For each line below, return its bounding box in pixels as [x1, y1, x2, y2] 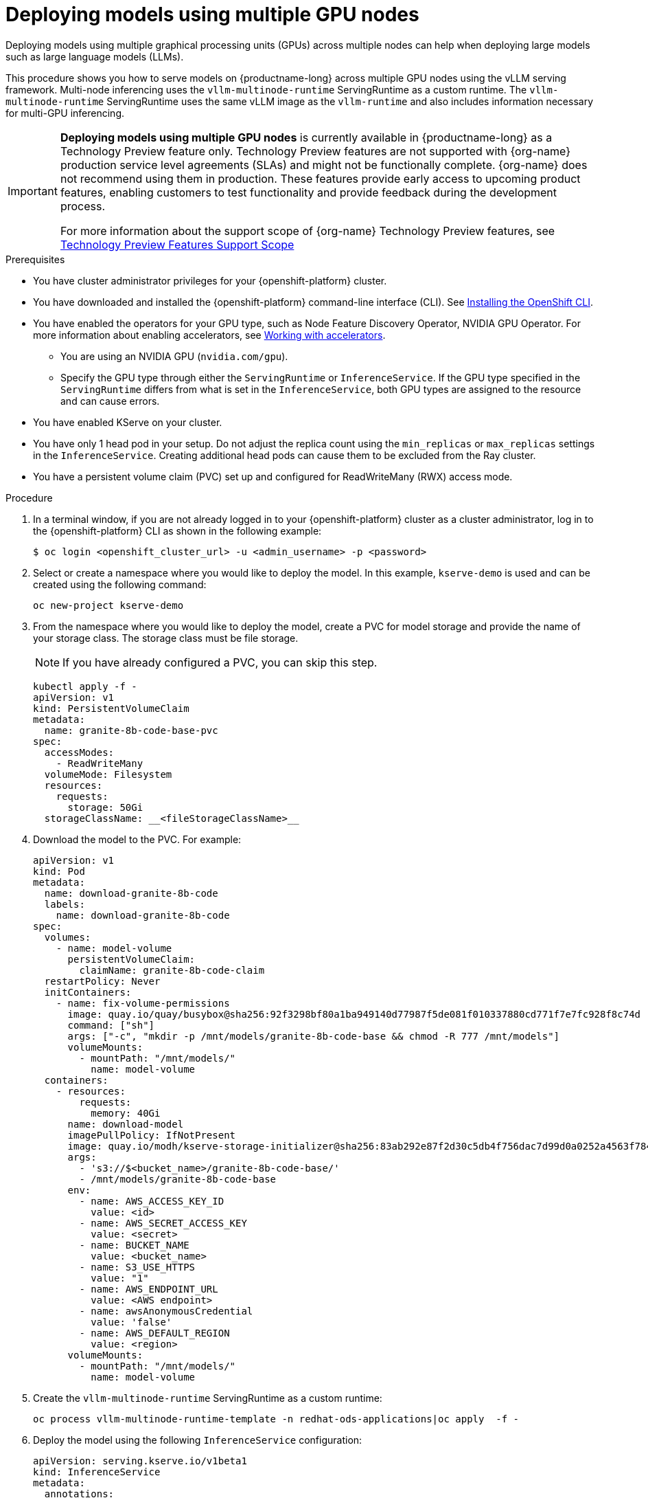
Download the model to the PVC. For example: [33, 833, 242, 845]
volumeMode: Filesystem [44, 768, 172, 780]
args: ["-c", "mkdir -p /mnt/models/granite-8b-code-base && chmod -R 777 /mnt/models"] [67, 1030, 560, 1042]
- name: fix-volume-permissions [56, 997, 230, 1009]
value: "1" [91, 1272, 149, 1284]
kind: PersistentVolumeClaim [33, 702, 189, 714]
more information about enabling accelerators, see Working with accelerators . [33, 328, 386, 341]
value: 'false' [91, 1316, 172, 1328]
